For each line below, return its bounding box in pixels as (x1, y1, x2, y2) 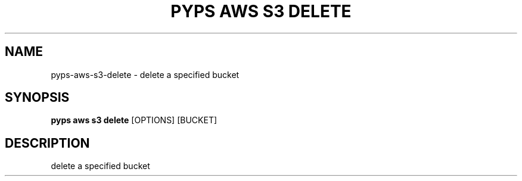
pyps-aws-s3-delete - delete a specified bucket (51, 69, 240, 80)
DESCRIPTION (5, 135, 90, 151)
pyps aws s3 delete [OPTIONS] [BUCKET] (51, 115, 218, 126)
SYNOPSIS (5, 90, 70, 105)
